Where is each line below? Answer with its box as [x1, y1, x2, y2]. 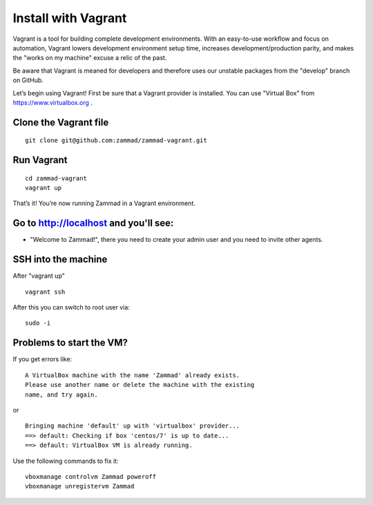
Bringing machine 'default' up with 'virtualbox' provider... [25, 422, 240, 430]
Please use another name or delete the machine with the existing [25, 381, 255, 389]
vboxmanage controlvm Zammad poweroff [25, 473, 157, 480]
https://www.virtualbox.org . [12, 98, 93, 106]
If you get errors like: [12, 355, 73, 363]
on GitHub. [12, 76, 44, 84]
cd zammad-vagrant [25, 174, 88, 182]
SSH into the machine [12, 254, 108, 265]
